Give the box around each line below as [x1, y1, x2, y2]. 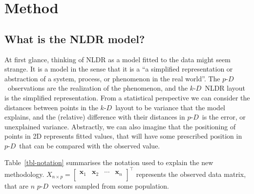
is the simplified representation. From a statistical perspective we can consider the [4, 92, 250, 102]
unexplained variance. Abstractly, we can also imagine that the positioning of [4, 121, 236, 131]
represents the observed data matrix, [136, 169, 246, 179]
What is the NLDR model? [4, 31, 145, 46]
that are [4, 180, 29, 191]
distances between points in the [4, 102, 98, 112]
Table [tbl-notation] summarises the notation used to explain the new [4, 157, 213, 167]
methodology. [4, 169, 44, 179]
